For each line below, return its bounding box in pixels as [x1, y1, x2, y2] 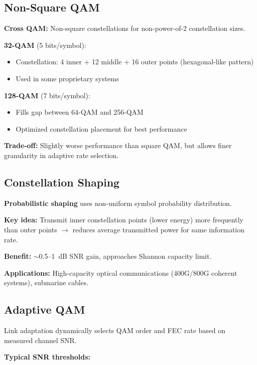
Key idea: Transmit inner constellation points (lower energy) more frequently [4, 214, 244, 225]
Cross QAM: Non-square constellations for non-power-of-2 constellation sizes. [4, 23, 246, 33]
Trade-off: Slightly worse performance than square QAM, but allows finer [4, 140, 232, 151]
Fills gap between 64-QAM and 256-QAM [15, 107, 143, 117]
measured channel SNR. [4, 335, 77, 345]
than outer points [4, 224, 57, 234]
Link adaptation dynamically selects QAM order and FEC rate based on [4, 325, 226, 336]
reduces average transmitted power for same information [72, 224, 245, 234]
